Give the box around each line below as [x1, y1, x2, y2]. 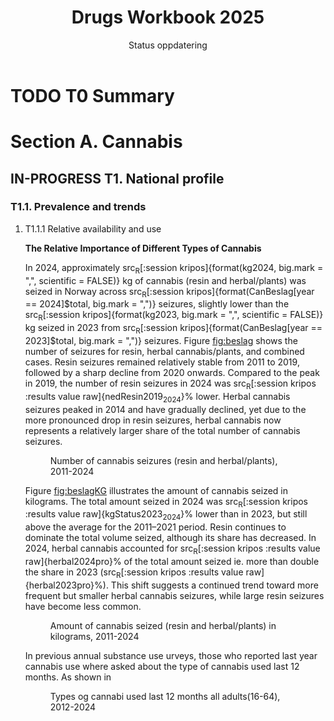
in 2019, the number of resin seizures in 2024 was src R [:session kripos [24, 377, 317, 391]
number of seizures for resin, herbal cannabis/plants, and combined [24, 346, 305, 357]
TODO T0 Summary [10, 84, 175, 107]
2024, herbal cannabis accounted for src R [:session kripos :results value [24, 542, 321, 556]
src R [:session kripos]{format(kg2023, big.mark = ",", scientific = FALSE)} [24, 309, 324, 323]
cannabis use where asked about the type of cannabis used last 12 [24, 660, 300, 672]
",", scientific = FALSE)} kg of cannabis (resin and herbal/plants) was [24, 274, 307, 286]
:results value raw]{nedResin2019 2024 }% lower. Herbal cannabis [24, 390, 291, 405]
